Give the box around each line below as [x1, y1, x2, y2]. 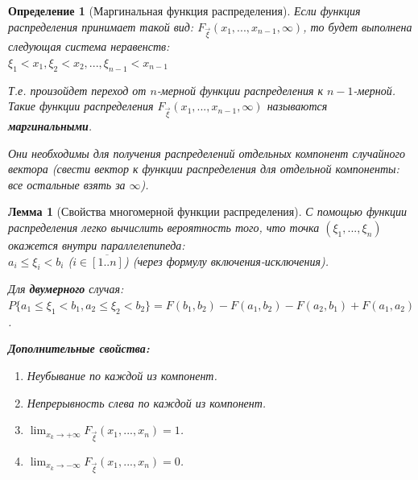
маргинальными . [8, 118, 93, 134]
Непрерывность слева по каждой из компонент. [27, 394, 267, 411]
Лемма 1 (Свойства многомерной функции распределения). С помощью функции [8, 203, 408, 220]
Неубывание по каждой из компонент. [27, 367, 217, 384]
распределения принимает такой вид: [8, 18, 194, 35]
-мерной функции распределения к [156, 81, 324, 98]
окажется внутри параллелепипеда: [8, 237, 185, 254]
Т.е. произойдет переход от [8, 81, 147, 98]
